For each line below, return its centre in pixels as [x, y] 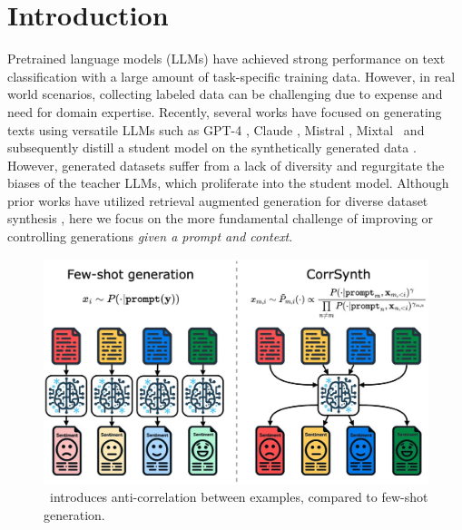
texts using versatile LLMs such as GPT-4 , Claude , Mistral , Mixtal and [216, 129]
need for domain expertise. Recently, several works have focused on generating [225, 111]
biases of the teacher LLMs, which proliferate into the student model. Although [228, 183]
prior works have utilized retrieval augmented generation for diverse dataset [218, 200]
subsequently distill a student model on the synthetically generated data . [212, 147]
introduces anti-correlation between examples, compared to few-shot [239, 497]
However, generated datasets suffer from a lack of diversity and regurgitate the [226, 165]
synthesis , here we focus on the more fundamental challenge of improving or [221, 218]
